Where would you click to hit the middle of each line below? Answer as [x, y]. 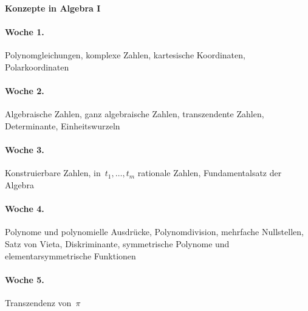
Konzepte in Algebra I [53, 8]
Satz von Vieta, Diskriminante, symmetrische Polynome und [117, 243]
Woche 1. [25, 32]
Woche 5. [25, 279]
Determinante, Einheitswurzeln [63, 125]
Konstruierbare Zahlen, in [53, 173]
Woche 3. [25, 150]
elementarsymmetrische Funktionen [70, 255]
